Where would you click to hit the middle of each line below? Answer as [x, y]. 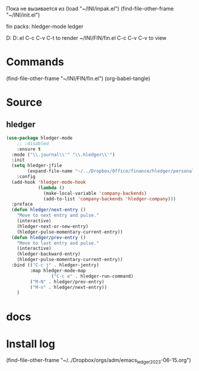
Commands [35, 62]
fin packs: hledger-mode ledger [45, 26]
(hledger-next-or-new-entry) [53, 226]
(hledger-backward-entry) [49, 254]
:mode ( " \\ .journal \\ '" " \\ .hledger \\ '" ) [63, 155]
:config [26, 177]
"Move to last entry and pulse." [58, 243]
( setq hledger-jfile [37, 166]
